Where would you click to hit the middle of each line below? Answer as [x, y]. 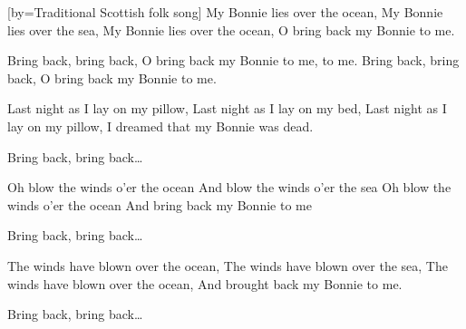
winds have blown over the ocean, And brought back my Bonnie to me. [205, 283]
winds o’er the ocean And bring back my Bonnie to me [160, 204]
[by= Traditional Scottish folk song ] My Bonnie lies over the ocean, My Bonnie [225, 12]
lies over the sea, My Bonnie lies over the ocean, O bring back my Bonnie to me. [231, 29]
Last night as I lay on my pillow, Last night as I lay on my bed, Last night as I [227, 108]
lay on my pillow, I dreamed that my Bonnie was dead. [160, 126]
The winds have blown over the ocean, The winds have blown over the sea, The [228, 265]
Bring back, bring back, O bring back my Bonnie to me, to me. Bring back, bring [233, 60]
